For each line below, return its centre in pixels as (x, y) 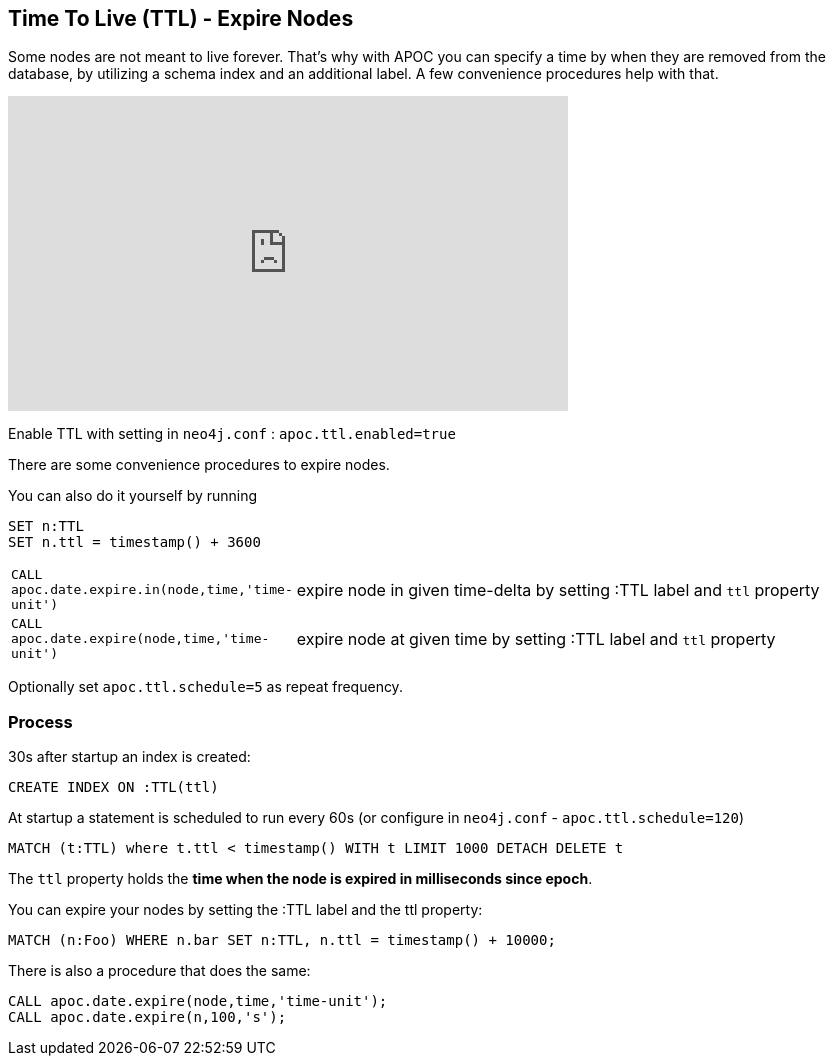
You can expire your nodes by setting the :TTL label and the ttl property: (245, 910)
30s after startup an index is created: (129, 757)
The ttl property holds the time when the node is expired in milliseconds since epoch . (300, 879)
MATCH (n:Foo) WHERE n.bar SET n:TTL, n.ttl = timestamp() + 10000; (282, 940)
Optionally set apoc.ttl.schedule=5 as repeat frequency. (205, 687)
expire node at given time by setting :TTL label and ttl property (536, 638)
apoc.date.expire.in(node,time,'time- (152, 590)
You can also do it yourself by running (133, 496)
